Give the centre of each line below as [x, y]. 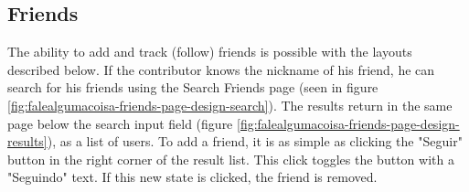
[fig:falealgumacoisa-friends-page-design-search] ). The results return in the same [230, 105]
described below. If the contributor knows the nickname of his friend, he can [221, 69]
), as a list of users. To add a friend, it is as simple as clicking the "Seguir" [255, 141]
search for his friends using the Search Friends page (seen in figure [193, 87]
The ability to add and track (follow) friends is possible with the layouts [210, 52]
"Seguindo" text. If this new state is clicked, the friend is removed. [192, 177]
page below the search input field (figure [120, 123]
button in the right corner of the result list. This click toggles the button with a [231, 159]
